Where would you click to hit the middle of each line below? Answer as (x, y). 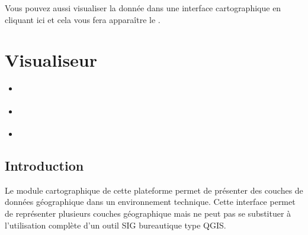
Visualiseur (51, 60)
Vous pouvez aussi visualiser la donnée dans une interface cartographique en (143, 8)
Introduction (44, 165)
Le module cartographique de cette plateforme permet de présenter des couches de (154, 190)
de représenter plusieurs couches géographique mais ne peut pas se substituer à (148, 213)
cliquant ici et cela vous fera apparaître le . (83, 19)
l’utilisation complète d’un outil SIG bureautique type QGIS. (115, 225)
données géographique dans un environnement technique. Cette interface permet (150, 202)
